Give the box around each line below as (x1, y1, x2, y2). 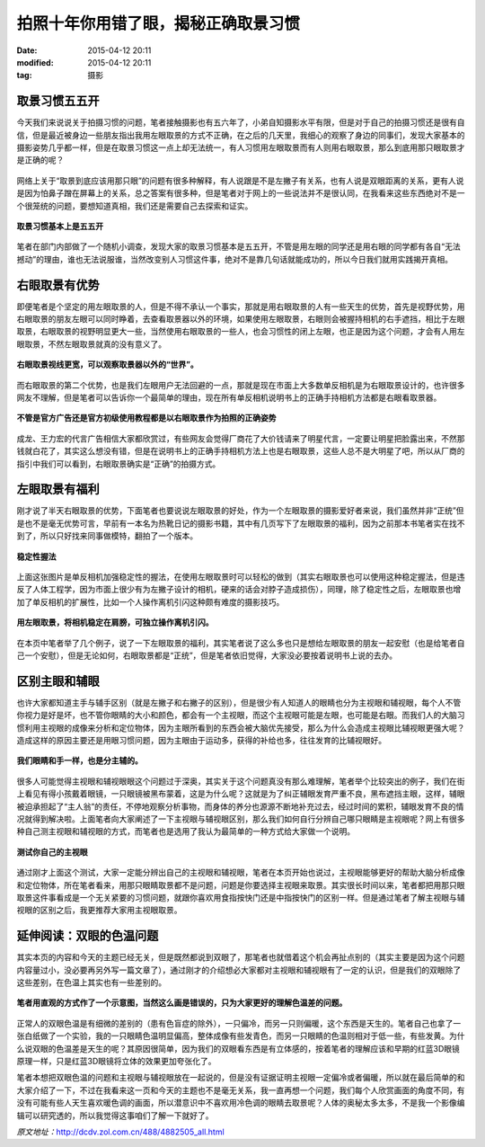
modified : (16, 57, 54, 67)
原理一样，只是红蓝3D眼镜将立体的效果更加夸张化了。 (16, 1056, 216, 1066)
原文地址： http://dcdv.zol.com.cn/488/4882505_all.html (16, 1126, 225, 1137)
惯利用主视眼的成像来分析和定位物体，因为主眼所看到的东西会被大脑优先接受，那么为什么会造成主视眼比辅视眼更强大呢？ (16, 722, 465, 733)
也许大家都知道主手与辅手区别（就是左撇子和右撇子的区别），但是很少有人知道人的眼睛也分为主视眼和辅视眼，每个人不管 (16, 697, 462, 707)
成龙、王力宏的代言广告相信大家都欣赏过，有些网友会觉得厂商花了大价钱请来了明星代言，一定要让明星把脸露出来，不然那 (16, 432, 465, 444)
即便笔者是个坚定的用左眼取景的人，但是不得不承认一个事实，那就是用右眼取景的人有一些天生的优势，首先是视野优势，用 (16, 301, 465, 312)
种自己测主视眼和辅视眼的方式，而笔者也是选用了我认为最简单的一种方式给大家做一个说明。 (16, 826, 355, 837)
